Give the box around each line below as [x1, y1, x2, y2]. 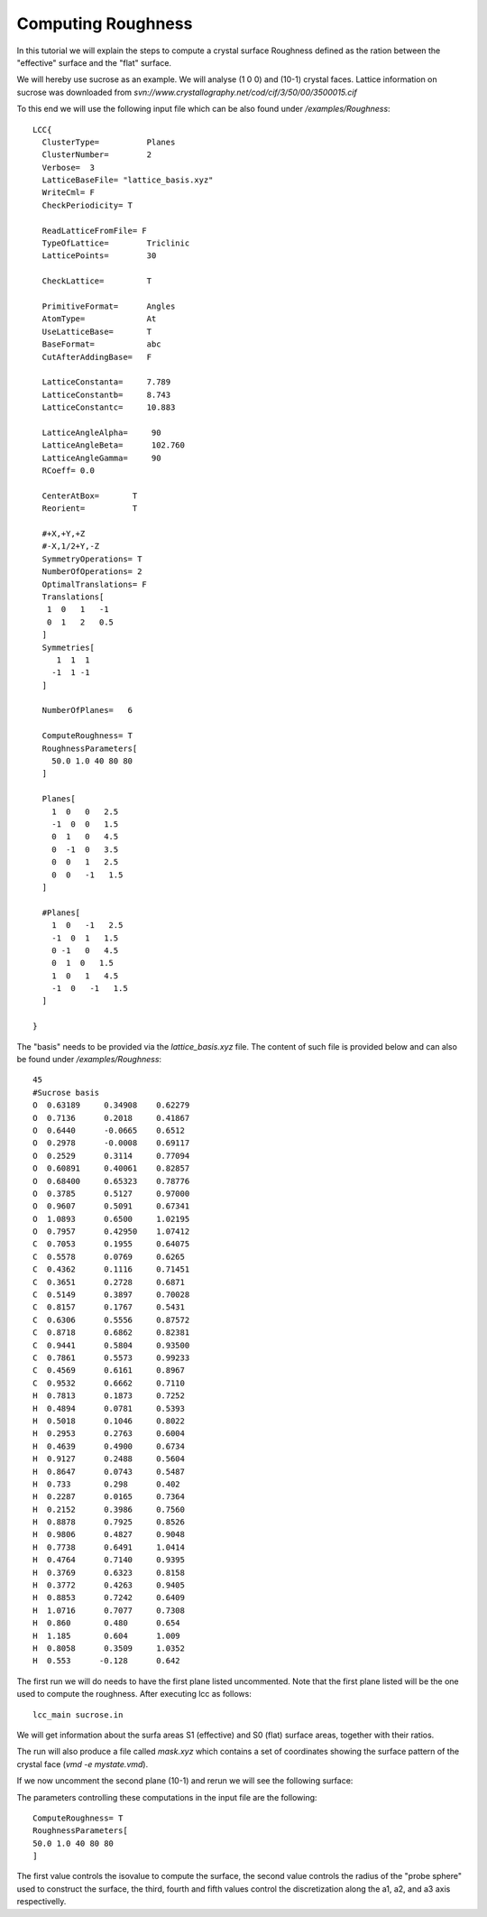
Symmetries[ [41, 642, 95, 653]
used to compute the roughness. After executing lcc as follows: [16, 1689, 252, 1699]
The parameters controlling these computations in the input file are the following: [16, 1792, 317, 1802]
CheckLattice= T [41, 276, 152, 286]
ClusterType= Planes [41, 136, 176, 147]
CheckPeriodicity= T [41, 199, 133, 210]
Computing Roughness [16, 14, 193, 33]
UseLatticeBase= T [41, 326, 152, 337]
